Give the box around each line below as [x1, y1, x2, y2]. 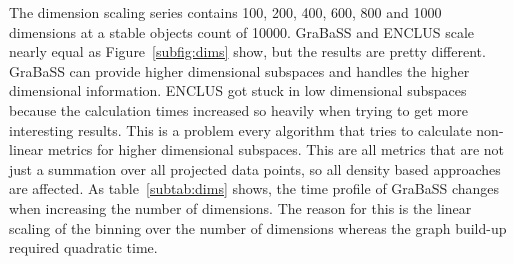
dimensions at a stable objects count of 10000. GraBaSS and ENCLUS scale [9, 21, 475, 42]
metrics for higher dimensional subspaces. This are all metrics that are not [47, 139, 505, 160]
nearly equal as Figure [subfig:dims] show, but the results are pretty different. [9, 41, 486, 62]
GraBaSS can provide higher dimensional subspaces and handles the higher [9, 60, 470, 81]
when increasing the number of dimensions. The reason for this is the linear [9, 197, 472, 218]
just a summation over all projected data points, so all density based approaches [9, 158, 501, 179]
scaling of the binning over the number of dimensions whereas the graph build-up [9, 217, 507, 238]
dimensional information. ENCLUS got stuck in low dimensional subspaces [9, 80, 467, 101]
